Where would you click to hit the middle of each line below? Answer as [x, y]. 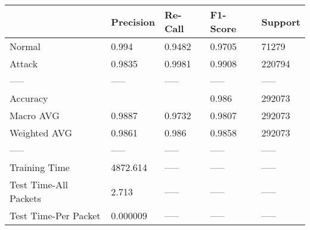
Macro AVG [35, 115]
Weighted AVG [41, 133]
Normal [25, 46]
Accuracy [29, 98]
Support [281, 21]
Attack [24, 63]
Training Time [40, 167]
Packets [25, 198]
